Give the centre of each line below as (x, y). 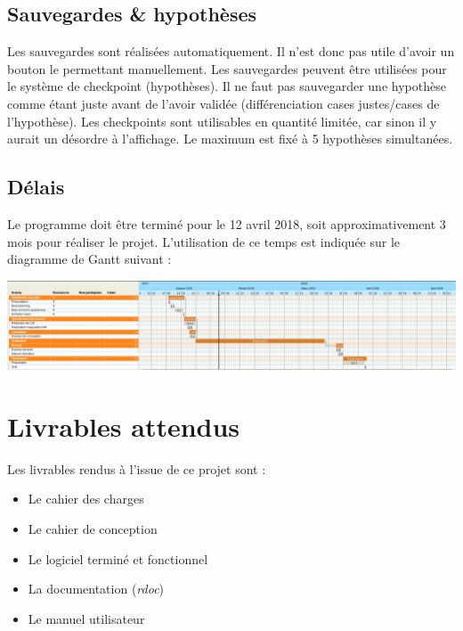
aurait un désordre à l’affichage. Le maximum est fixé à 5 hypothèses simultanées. (230, 139)
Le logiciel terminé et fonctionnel (118, 558)
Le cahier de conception (93, 529)
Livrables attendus (124, 426)
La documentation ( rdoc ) (96, 589)
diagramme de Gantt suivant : (89, 259)
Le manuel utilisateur (86, 618)
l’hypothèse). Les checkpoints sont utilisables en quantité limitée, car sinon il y (222, 121)
